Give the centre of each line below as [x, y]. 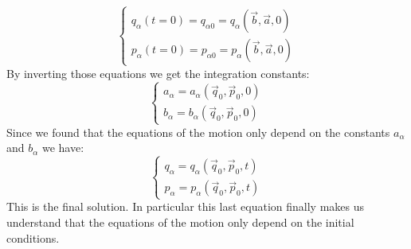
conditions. [33, 237]
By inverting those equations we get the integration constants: [158, 73]
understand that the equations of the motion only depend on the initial [180, 222]
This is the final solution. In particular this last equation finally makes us [186, 206]
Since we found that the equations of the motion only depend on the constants [198, 132]
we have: [63, 148]
